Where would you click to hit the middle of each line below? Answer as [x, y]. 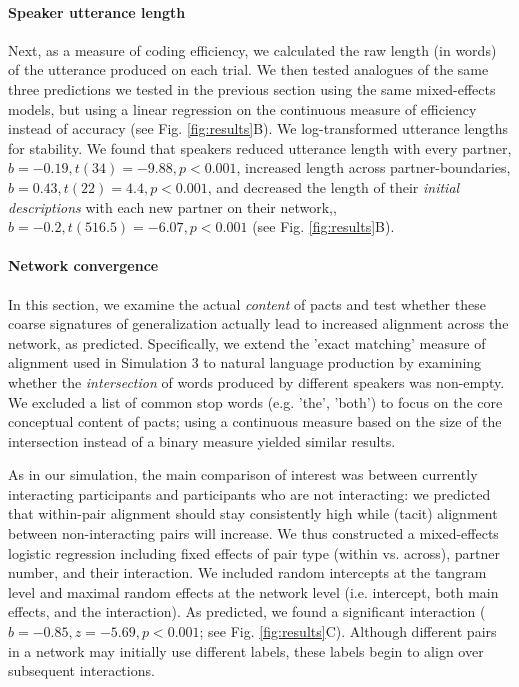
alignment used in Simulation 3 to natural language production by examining [245, 362]
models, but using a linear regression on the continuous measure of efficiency [242, 108]
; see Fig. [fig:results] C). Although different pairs [348, 631]
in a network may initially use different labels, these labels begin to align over [246, 650]
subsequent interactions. [81, 670]
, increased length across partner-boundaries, [373, 167]
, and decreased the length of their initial [333, 186]
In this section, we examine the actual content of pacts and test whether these [247, 303]
